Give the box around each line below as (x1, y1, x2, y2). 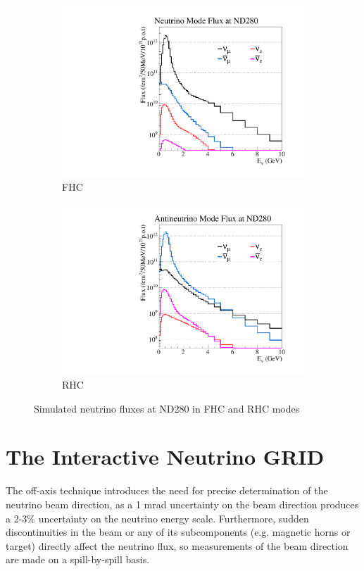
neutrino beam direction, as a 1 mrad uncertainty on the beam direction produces (6, 496, 359, 511)
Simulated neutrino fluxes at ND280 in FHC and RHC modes (34, 401, 300, 415)
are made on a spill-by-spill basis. (6, 552, 150, 567)
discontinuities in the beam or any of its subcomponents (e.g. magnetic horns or (6, 525, 351, 539)
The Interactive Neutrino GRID (6, 442, 325, 471)
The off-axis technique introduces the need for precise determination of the (6, 483, 328, 498)
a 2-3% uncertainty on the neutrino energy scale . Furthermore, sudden (6, 510, 309, 525)
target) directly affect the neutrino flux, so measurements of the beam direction (6, 538, 349, 553)
